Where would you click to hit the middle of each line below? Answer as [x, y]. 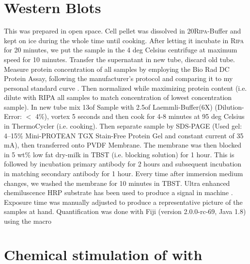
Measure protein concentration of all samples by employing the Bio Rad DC [117, 69]
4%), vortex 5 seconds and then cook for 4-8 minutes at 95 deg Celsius [140, 116]
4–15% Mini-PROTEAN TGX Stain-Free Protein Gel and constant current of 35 [124, 135]
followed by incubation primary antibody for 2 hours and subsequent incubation [123, 164]
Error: [13, 116]
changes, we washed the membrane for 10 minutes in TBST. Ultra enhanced [117, 183]
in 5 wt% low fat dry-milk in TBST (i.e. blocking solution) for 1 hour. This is [119, 154]
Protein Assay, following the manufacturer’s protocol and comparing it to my [118, 78]
